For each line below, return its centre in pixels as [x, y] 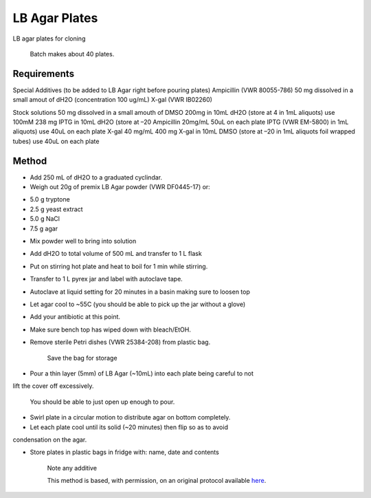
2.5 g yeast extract [56, 209]
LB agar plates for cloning [49, 39]
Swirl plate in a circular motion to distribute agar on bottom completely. [130, 418]
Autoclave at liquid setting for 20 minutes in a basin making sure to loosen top [140, 292]
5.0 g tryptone [50, 199]
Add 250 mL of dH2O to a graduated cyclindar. [96, 177]
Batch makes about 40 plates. [72, 54]
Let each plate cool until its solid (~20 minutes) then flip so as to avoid [129, 427]
